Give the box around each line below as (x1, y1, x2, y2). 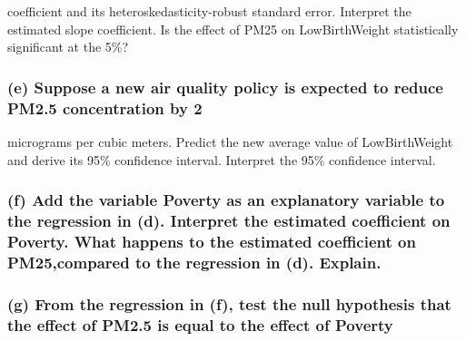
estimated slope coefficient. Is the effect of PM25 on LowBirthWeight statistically (7, 19, 459, 38)
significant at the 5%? (7, 37, 129, 56)
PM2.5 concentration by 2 (7, 96, 203, 119)
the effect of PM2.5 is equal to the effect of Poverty (7, 313, 393, 336)
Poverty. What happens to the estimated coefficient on (7, 229, 416, 252)
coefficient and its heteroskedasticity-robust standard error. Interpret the (7, 2, 411, 20)
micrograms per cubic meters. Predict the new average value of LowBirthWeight (7, 132, 453, 151)
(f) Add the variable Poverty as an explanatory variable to (7, 189, 445, 211)
